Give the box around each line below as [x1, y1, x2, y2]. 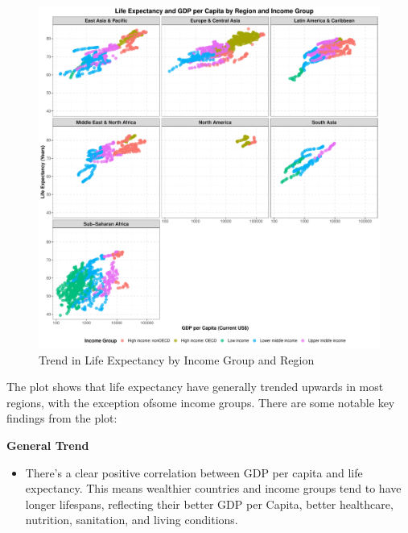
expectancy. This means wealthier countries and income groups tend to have [25, 480, 402, 497]
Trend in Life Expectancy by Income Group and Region [39, 351, 315, 368]
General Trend [6, 436, 89, 453]
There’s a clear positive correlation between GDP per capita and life [25, 464, 363, 481]
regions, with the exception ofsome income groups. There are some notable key [6, 394, 395, 410]
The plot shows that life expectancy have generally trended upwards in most [6, 378, 384, 395]
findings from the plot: [6, 410, 117, 427]
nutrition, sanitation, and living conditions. [25, 511, 238, 528]
